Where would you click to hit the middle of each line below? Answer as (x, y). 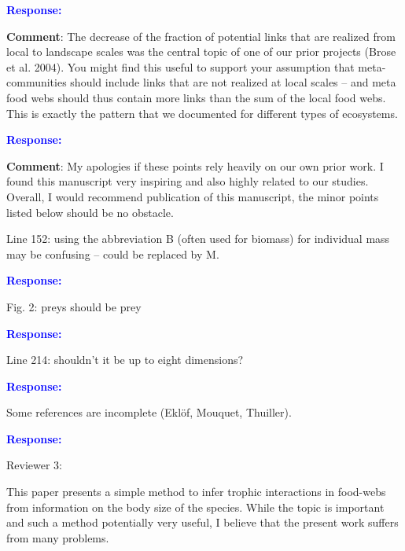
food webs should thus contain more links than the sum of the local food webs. (196, 97)
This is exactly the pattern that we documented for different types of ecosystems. (202, 113)
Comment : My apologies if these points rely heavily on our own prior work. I (195, 165)
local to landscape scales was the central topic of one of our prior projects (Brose (201, 51)
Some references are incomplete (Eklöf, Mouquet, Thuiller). (149, 412)
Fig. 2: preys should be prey (74, 306)
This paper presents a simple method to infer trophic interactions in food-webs (196, 492)
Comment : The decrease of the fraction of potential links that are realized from (201, 36)
